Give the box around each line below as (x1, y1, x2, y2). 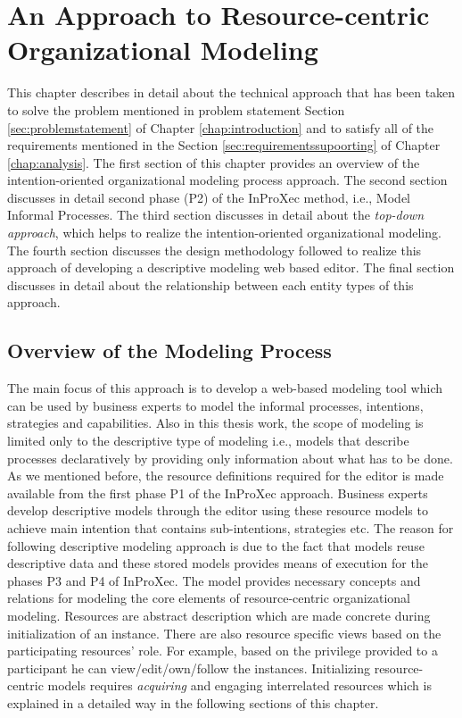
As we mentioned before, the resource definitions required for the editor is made (7, 466, 444, 485)
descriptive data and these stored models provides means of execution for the (7, 554, 428, 572)
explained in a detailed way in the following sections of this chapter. (7, 693, 379, 712)
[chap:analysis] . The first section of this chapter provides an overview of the (7, 153, 420, 171)
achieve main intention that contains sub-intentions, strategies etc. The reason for (7, 518, 454, 537)
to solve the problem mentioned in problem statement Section (7, 100, 345, 119)
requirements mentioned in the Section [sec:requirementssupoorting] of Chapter (7, 136, 441, 154)
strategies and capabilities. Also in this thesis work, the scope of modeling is (7, 413, 424, 432)
